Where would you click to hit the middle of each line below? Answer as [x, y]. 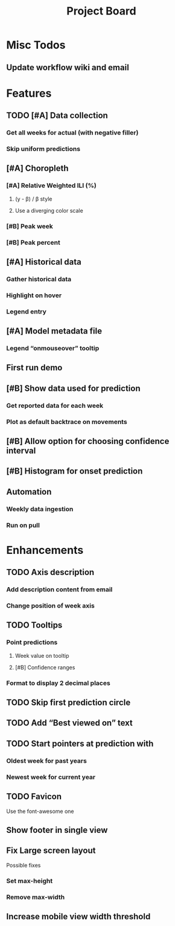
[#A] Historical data [44, 262]
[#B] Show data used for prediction [73, 388]
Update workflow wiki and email [68, 67]
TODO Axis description [50, 572]
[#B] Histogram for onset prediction [75, 471]
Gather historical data [39, 279]
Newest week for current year [51, 777]
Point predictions [32, 643]
